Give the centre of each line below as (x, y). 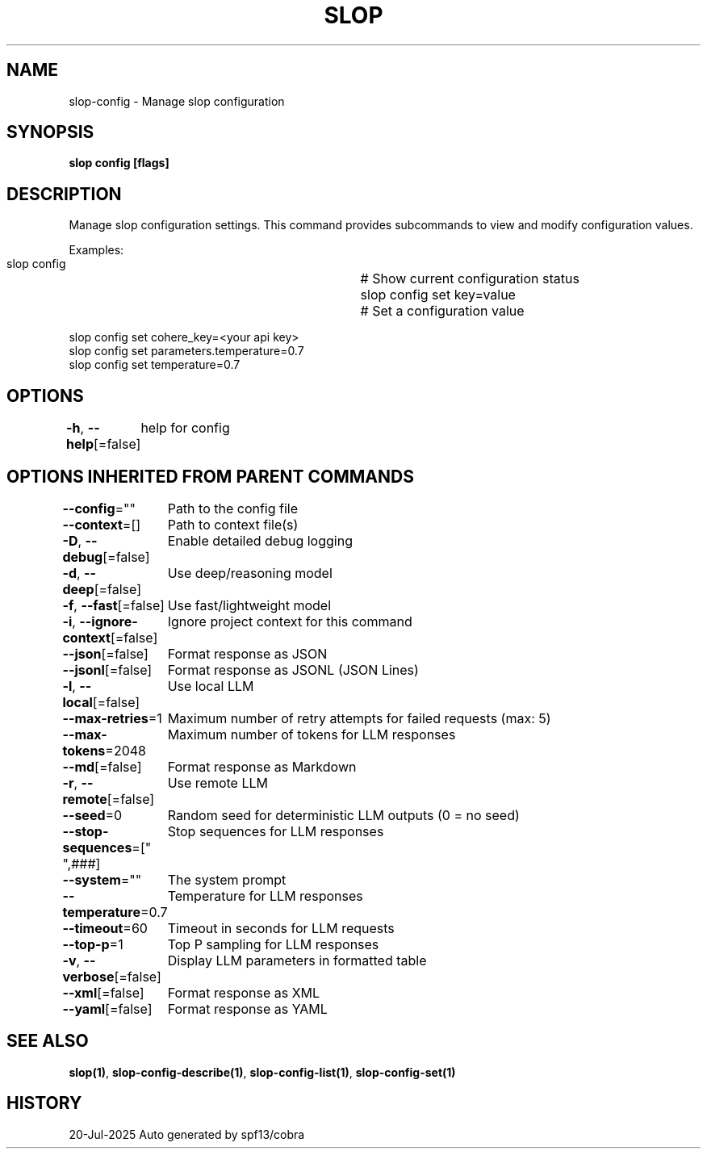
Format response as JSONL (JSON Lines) (293, 670)
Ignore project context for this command (290, 621)
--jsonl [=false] (107, 670)
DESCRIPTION (64, 194)
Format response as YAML (247, 1009)
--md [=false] (102, 766)
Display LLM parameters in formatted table (297, 960)
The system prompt (227, 879)
